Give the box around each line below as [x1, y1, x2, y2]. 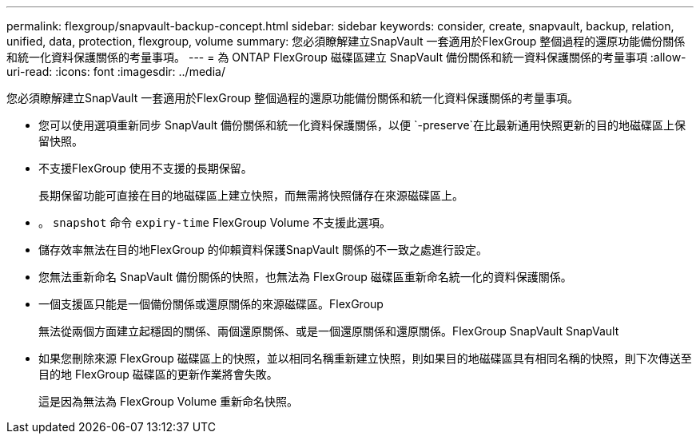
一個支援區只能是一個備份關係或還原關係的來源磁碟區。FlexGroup [38, 297, 384, 311]
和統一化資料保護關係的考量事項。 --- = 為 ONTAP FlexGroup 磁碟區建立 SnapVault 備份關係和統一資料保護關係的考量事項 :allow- [6, 50, 686, 64]
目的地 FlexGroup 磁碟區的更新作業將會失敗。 [38, 367, 278, 381]
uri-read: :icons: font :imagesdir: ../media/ [6, 65, 225, 78]
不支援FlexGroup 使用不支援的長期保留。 [38, 161, 253, 175]
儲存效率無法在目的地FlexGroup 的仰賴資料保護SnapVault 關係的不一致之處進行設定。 [38, 243, 487, 256]
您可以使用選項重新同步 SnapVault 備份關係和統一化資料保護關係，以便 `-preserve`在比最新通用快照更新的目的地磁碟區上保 [38, 118, 686, 132]
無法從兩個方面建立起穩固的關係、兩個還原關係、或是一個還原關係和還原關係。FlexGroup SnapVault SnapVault [38, 324, 619, 338]
